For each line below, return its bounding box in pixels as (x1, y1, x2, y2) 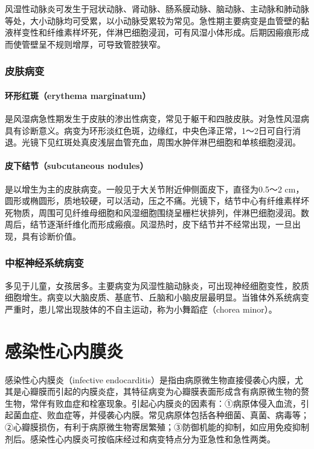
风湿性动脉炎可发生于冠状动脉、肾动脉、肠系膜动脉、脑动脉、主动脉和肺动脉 (5, 2, 309, 14)
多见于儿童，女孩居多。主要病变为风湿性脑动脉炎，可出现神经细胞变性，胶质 (5, 279, 309, 291)
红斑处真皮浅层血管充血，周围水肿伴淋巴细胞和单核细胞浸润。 (55, 136, 301, 148)
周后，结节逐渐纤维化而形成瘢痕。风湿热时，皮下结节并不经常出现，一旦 (5, 218, 292, 231)
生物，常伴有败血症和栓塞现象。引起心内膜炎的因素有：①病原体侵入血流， (5, 396, 301, 409)
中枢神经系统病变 (5, 255, 84, 270)
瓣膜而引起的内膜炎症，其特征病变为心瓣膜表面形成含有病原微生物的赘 (30, 385, 309, 398)
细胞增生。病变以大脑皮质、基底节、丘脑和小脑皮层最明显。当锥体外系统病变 (5, 291, 309, 304)
